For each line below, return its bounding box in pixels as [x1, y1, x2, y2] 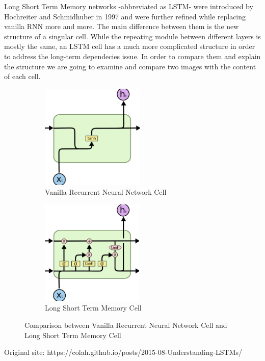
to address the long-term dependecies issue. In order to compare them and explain [4, 50, 261, 61]
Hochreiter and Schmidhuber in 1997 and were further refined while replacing [4, 11, 246, 21]
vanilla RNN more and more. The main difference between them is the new [4, 21, 239, 32]
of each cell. [4, 71, 41, 82]
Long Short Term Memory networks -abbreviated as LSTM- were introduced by [4, 1, 253, 11]
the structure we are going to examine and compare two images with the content [4, 61, 256, 71]
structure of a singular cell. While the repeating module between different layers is [4, 31, 261, 41]
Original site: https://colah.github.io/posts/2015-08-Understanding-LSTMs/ [4, 347, 243, 357]
